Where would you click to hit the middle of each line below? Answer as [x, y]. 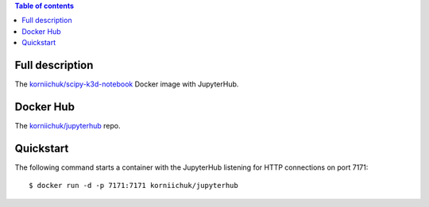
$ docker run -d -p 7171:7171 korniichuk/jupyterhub [133, 186]
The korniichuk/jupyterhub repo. [68, 125]
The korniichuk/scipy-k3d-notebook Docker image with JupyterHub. [127, 84]
